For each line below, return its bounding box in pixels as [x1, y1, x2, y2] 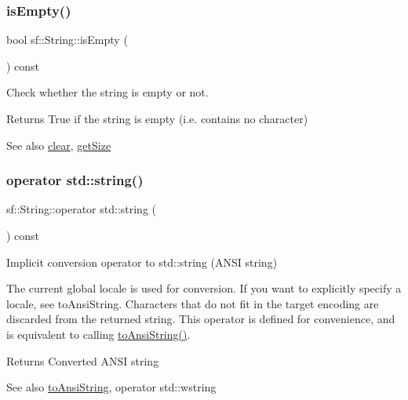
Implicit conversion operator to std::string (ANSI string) [6, 253, 278, 270]
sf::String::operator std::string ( [6, 201, 157, 217]
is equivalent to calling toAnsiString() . [6, 325, 191, 342]
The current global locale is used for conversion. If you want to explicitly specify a [6, 280, 402, 296]
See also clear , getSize [6, 136, 111, 153]
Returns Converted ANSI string [6, 352, 159, 369]
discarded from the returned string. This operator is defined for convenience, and [6, 311, 395, 327]
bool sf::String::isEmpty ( [6, 31, 128, 48]
